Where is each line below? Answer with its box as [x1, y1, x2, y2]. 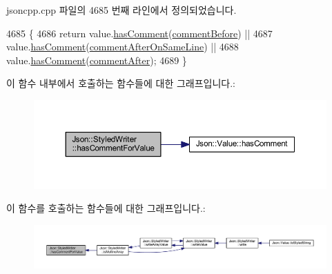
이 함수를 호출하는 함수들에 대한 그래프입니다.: [6, 201, 206, 215]
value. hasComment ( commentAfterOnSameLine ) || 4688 [6, 39, 239, 54]
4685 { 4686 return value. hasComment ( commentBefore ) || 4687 [6, 26, 273, 40]
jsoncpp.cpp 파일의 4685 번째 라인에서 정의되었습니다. [6, 3, 237, 17]
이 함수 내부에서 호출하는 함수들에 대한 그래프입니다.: [6, 76, 235, 90]
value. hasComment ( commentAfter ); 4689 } [6, 52, 187, 67]
